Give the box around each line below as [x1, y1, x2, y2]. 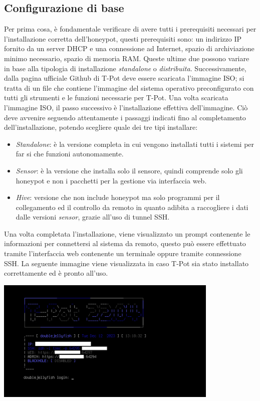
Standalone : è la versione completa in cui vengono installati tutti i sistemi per [16, 138, 254, 149]
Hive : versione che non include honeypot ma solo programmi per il [16, 192, 220, 203]
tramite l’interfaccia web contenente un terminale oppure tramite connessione [4, 248, 241, 259]
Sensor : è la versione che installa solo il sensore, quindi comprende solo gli [16, 165, 243, 175]
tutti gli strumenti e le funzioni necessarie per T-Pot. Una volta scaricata [4, 92, 228, 103]
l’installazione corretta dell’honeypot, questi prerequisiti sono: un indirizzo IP [4, 33, 242, 44]
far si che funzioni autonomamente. [16, 148, 124, 159]
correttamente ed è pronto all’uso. [4, 268, 108, 278]
